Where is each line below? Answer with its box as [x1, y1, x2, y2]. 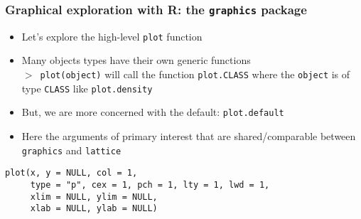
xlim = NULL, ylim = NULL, [30, 191, 158, 202]
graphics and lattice [21, 142, 122, 157]
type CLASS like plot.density [21, 80, 153, 95]
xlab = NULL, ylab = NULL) [30, 203, 158, 214]
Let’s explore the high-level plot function [21, 28, 203, 43]
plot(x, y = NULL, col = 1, [5, 168, 138, 178]
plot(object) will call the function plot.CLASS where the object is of [40, 67, 350, 82]
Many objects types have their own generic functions [21, 53, 251, 68]
